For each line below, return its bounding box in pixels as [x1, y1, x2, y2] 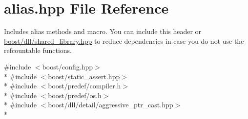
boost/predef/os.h [48, 90, 102, 100]
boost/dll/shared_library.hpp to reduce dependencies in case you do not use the [4, 35, 244, 46]
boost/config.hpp [42, 61, 93, 71]
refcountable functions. [4, 45, 72, 55]
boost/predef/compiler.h [48, 81, 121, 91]
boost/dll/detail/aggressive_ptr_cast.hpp [48, 100, 173, 110]
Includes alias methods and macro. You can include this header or [4, 26, 202, 36]
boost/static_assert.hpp [48, 71, 120, 81]
